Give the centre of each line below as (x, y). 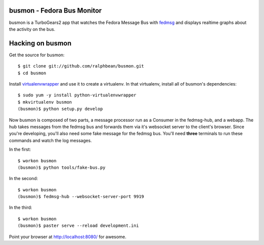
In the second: (23, 178)
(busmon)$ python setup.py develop (60, 109)
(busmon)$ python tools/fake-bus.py (62, 167)
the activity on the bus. (32, 29)
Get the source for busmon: (37, 55)
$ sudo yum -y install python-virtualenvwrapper (77, 95)
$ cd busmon (32, 73)
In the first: (20, 150)
